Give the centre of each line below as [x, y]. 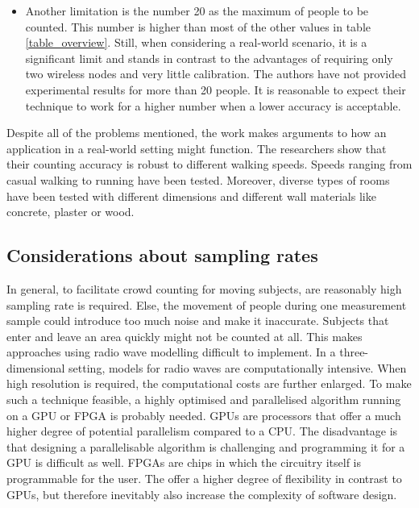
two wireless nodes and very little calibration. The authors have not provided [216, 74]
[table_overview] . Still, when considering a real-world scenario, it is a [196, 42]
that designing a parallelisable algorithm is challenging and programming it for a [206, 446]
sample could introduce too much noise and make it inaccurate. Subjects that [198, 321]
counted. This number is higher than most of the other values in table [198, 26]
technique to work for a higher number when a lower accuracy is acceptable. [213, 105]
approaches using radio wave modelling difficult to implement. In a [171, 352]
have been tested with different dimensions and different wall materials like [191, 196]
